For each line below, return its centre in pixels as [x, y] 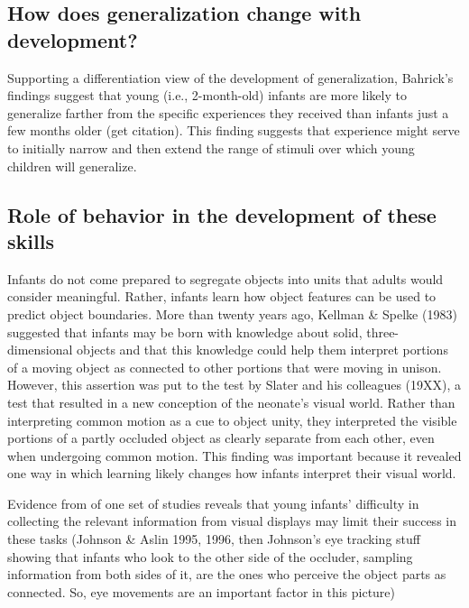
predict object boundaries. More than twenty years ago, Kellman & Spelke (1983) [232, 313]
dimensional [40, 350]
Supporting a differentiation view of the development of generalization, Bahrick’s [230, 77]
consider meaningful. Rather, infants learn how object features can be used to [222, 296]
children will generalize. [72, 166]
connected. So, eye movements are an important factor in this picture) [202, 591]
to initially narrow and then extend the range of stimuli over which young [211, 147]
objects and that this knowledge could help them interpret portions [262, 350]
